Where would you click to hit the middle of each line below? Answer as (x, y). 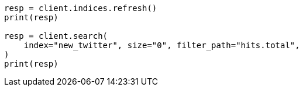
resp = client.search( (56, 36)
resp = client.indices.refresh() (81, 8)
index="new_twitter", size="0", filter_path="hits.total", (162, 45)
